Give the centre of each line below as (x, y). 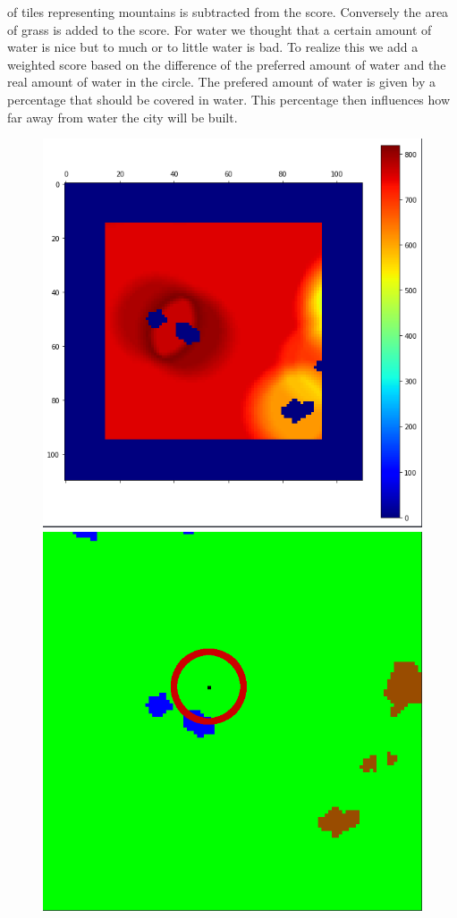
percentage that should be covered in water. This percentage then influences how (229, 99)
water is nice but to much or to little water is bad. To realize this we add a (213, 47)
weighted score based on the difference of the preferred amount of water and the (227, 64)
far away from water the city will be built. (123, 117)
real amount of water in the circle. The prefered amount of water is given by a (221, 82)
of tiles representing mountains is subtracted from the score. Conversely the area (228, 12)
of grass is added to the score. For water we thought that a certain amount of (220, 29)
